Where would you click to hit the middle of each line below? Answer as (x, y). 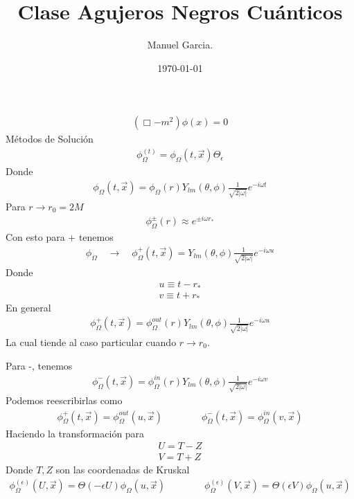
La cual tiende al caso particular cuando (91, 342)
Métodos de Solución (50, 139)
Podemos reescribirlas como (64, 400)
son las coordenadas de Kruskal (123, 470)
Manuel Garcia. (180, 45)
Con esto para (35, 237)
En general (28, 307)
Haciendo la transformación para (75, 433)
